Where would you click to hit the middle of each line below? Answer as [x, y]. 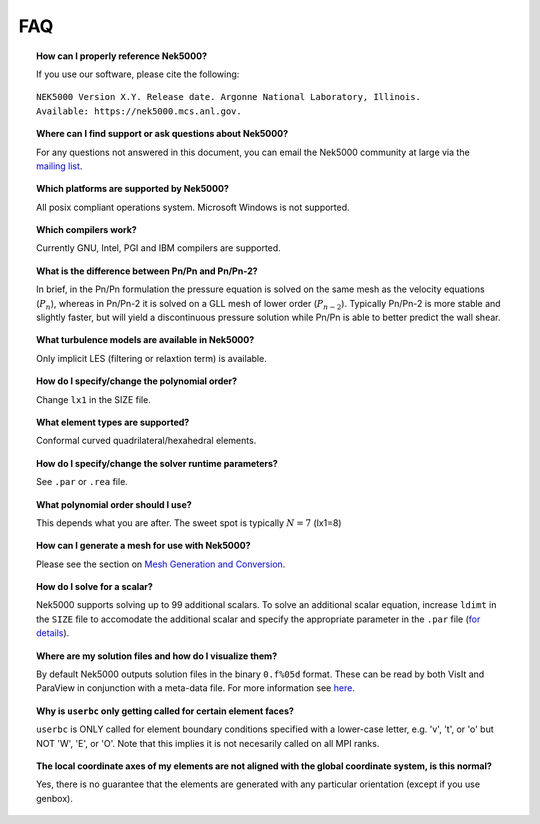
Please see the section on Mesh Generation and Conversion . [161, 564]
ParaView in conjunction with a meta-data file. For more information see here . [195, 688]
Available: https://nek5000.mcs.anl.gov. [139, 111]
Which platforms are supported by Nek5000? [133, 189]
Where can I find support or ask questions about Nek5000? [162, 134]
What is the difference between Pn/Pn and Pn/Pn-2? [147, 271]
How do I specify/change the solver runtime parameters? [157, 463]
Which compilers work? [86, 230]
